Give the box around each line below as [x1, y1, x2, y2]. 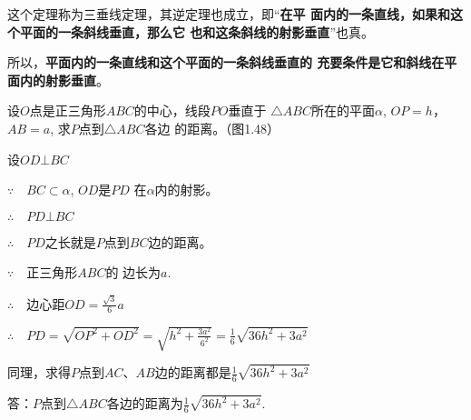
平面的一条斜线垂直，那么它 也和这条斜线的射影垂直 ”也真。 [19, 22, 374, 41]
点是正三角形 [29, 101, 106, 120]
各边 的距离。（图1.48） [144, 118, 280, 137]
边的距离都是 [154, 363, 231, 382]
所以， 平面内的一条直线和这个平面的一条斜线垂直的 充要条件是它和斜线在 [7, 53, 445, 72]
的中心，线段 [133, 101, 211, 120]
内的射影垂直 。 [19, 70, 109, 89]
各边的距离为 [106, 394, 183, 413]
